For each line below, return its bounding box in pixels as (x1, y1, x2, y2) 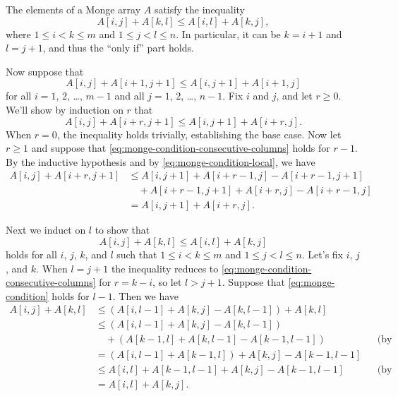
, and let (276, 88, 313, 103)
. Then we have (112, 288, 179, 303)
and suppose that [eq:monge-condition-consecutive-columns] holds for (31, 140, 330, 155)
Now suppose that (6, 64, 84, 78)
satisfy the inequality (154, 2, 246, 16)
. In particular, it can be (176, 26, 281, 41)
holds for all (6, 247, 57, 262)
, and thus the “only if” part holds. (42, 40, 194, 55)
